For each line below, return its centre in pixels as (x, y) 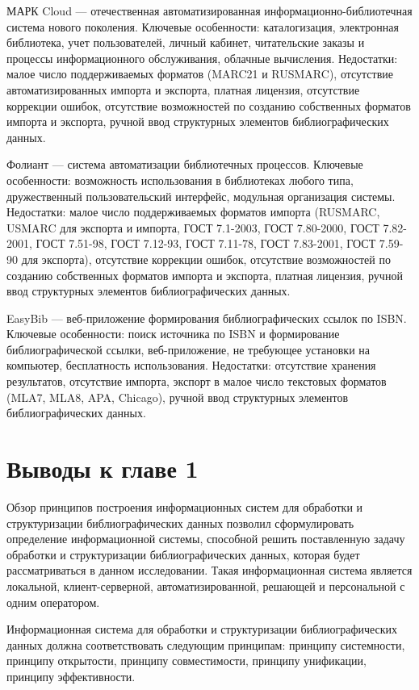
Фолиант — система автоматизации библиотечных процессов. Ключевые (185, 164)
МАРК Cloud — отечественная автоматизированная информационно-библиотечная (209, 10)
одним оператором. (53, 602)
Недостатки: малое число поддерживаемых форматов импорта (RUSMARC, (193, 212)
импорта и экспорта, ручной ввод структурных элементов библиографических (198, 121)
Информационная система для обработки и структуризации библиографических (202, 629)
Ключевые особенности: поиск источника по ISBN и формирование (173, 334)
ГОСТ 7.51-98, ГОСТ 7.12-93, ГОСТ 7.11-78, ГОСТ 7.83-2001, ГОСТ (206, 243)
